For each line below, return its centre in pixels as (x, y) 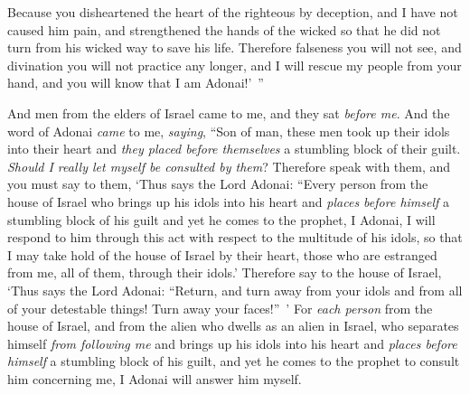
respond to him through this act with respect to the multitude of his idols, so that (235, 237)
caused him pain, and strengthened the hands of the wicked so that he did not (224, 29)
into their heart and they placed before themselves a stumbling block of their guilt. (234, 149)
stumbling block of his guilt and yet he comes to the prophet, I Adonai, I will (221, 219)
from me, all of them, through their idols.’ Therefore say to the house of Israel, (225, 272)
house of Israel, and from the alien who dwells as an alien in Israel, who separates (233, 326)
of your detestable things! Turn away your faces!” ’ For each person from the (220, 308)
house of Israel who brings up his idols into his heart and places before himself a (229, 201)
